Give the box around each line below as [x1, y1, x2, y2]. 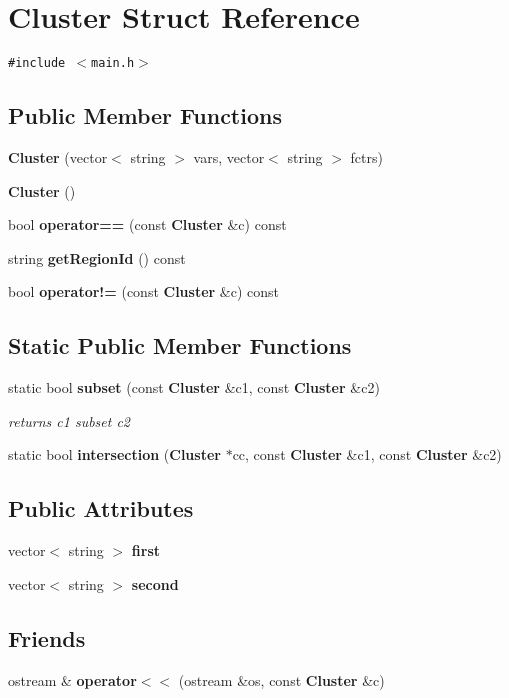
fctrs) [350, 146, 383, 167]
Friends [8, 622, 86, 653]
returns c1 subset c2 [8, 410, 131, 431]
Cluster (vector [8, 146, 108, 167]
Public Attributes [8, 493, 194, 524]
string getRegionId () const [8, 247, 186, 268]
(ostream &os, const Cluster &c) [178, 669, 385, 690]
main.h [91, 56, 135, 71]
